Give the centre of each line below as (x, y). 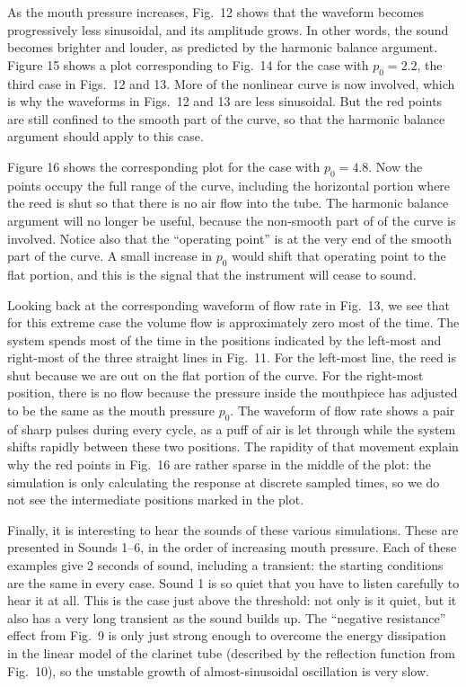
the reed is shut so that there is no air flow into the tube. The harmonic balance (228, 203)
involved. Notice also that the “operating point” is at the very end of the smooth (229, 238)
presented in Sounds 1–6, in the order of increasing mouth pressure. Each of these (232, 547)
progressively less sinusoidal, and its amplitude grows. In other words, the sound (228, 29)
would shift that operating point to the (339, 256)
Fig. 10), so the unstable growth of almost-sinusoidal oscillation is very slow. (218, 670)
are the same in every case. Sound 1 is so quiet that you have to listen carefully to (233, 582)
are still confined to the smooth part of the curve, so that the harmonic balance (226, 118)
